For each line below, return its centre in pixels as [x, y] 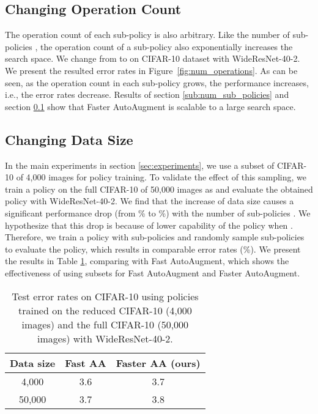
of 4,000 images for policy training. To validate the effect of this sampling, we [161, 177]
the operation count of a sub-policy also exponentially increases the [167, 46]
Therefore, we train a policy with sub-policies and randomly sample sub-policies [155, 237]
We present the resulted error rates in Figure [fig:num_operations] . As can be [151, 70]
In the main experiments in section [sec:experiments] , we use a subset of [140, 165]
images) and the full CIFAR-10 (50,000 [105, 324]
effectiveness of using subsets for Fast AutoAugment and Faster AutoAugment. [153, 272]
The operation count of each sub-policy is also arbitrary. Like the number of [147, 35]
